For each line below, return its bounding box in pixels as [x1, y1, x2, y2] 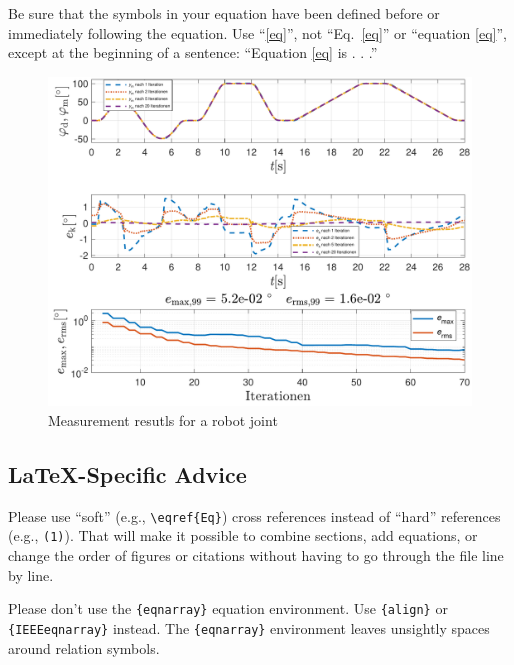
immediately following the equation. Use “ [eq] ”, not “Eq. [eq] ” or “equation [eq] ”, [8, 22, 507, 43]
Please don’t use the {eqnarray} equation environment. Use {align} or [8, 598, 448, 619]
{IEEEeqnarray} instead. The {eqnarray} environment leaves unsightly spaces [8, 617, 490, 638]
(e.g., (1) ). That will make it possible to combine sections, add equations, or [8, 525, 478, 546]
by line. [8, 564, 54, 585]
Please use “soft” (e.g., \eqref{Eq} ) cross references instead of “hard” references [8, 505, 501, 526]
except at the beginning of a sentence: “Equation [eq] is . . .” [8, 42, 378, 63]
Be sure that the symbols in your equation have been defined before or [8, 3, 440, 23]
